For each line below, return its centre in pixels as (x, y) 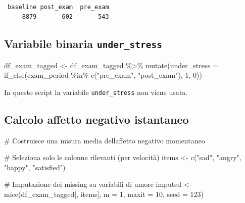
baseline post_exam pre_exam (58, 7)
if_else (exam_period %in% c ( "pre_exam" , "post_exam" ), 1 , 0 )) (103, 75)
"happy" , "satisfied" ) (35, 167)
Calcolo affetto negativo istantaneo (96, 119)
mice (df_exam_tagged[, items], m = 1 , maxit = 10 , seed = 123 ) (104, 194)
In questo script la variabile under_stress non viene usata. (96, 92)
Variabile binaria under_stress (83, 44)
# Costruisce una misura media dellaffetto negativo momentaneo (105, 140)
